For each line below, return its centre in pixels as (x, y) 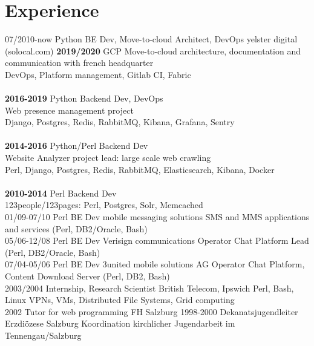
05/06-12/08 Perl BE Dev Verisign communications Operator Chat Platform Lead (157, 240)
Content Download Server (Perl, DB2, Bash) (87, 276)
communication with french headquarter (79, 63)
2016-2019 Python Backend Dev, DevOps (84, 98)
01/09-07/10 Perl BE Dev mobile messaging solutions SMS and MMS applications (157, 217)
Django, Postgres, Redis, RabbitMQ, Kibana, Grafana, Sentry (120, 122)
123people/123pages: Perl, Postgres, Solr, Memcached (104, 205)
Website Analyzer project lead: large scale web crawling (108, 158)
